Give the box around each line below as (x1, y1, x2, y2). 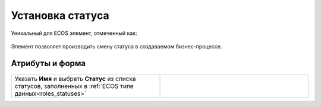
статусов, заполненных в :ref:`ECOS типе (14, 82, 134, 90)
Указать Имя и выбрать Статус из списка (14, 74, 136, 83)
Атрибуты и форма (11, 58, 86, 68)
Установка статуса (11, 9, 109, 22)
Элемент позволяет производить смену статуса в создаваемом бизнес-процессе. (11, 43, 222, 50)
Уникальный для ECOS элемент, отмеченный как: (11, 30, 137, 37)
